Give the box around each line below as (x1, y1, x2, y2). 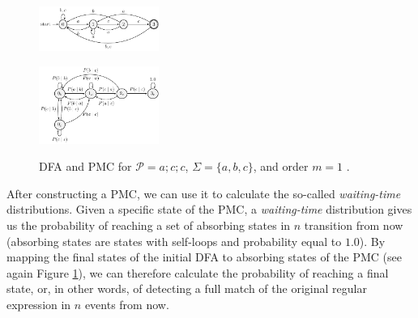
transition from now (304, 216, 403, 233)
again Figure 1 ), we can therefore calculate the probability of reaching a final (6, 264, 389, 281)
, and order (253, 158, 309, 175)
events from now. (84, 295, 169, 312)
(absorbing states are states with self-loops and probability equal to (6, 232, 342, 249)
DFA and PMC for (39, 158, 132, 175)
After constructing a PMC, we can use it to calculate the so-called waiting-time (6, 184, 401, 201)
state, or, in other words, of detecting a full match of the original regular (6, 280, 367, 297)
